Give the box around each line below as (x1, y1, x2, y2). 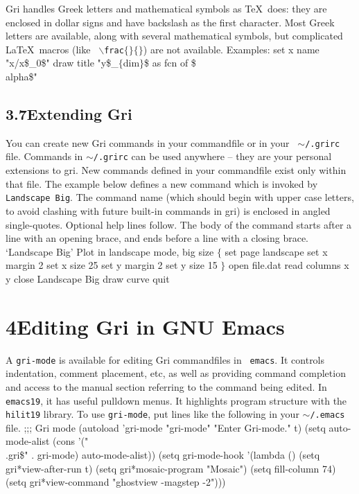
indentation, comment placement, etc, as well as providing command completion (6, 366, 346, 380)
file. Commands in (6, 149, 83, 164)
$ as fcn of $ (144, 55, 196, 70)
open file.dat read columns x (228, 258, 349, 272)
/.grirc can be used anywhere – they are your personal (93, 149, 332, 164)
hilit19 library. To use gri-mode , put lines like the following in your (6, 407, 299, 421)
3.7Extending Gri (6, 103, 132, 125)
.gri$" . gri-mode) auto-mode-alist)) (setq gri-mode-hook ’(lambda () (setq (6, 448, 320, 462)
